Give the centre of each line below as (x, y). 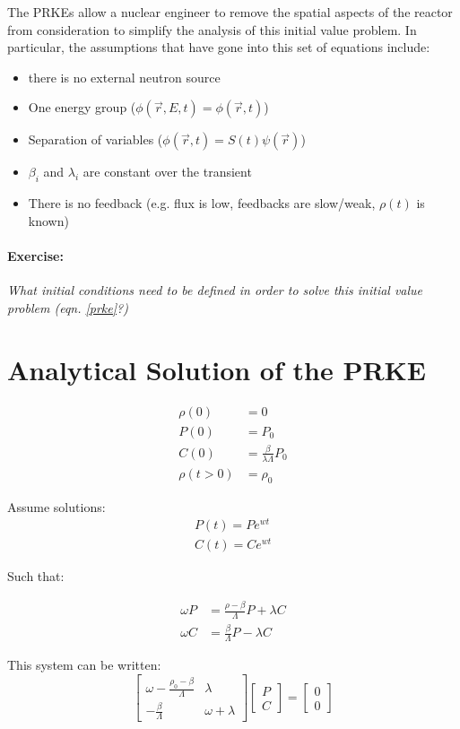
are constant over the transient (167, 172)
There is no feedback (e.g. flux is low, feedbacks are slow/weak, (202, 203)
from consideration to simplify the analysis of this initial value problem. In (212, 29)
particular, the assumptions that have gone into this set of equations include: (219, 47)
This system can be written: (84, 665)
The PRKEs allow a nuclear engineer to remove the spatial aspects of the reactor (230, 12)
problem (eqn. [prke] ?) (68, 307)
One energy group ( (82, 107)
